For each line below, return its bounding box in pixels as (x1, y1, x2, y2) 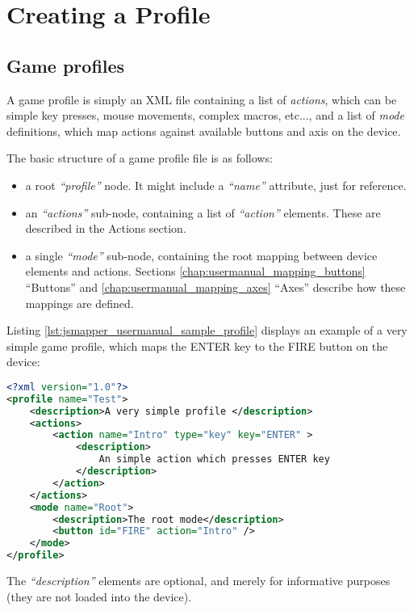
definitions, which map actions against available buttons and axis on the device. (6, 122, 401, 139)
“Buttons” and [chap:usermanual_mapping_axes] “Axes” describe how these (25, 278, 406, 295)
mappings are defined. (25, 294, 134, 311)
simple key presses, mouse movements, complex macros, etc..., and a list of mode (6, 107, 404, 124)
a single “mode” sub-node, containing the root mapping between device (25, 247, 378, 263)
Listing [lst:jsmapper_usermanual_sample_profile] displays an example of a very (6, 322, 408, 339)
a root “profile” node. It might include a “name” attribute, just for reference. (25, 176, 407, 193)
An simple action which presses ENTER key (98, 453, 330, 466)
